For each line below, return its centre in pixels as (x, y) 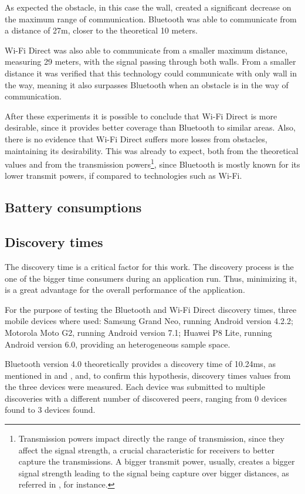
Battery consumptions (73, 207)
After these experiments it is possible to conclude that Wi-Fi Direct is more (141, 116)
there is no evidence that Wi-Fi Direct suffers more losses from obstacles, (136, 138)
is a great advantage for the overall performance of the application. (125, 290)
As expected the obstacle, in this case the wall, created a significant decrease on (148, 7)
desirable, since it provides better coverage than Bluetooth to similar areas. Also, (150, 127)
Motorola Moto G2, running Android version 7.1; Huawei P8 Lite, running (138, 332)
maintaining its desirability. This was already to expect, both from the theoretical (152, 150)
